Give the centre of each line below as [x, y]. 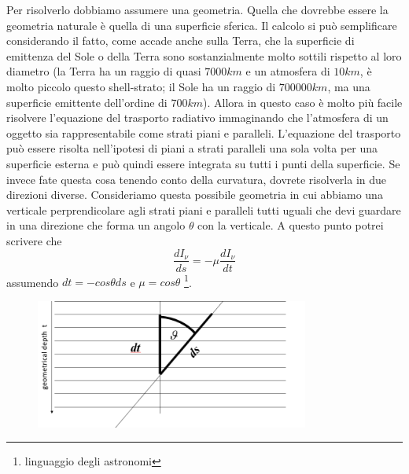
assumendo [33, 282]
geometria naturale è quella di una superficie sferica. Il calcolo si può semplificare [202, 25]
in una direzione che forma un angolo [96, 225]
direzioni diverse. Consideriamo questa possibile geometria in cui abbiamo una [195, 195]
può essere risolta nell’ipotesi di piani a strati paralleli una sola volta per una [192, 148]
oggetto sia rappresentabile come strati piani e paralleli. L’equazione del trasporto [204, 132]
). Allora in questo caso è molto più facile [302, 102]
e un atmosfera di [288, 71]
